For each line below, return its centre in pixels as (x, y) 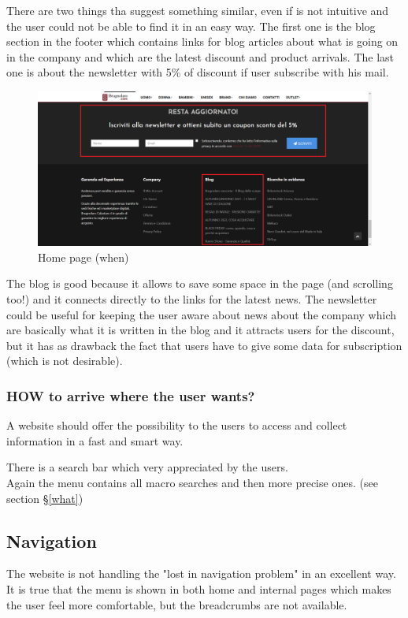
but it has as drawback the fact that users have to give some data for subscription (204, 345)
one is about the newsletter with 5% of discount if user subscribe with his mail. (198, 72)
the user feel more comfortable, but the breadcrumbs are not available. (177, 604)
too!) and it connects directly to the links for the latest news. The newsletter (192, 299)
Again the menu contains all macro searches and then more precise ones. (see (192, 482)
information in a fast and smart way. (95, 440)
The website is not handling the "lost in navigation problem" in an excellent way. (201, 573)
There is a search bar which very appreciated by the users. (147, 467)
